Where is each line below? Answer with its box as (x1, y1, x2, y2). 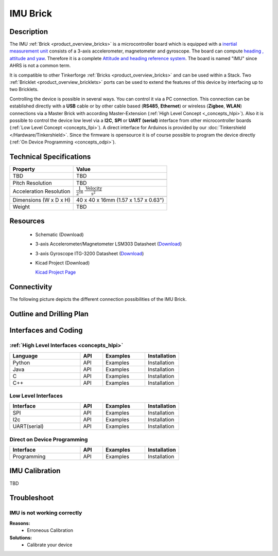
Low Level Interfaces (9, 392, 63, 399)
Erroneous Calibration (27, 527, 73, 533)
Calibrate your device (27, 542, 73, 548)
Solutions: (9, 534, 32, 541)
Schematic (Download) (35, 231, 84, 238)
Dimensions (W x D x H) (12, 196, 71, 203)
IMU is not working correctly (9, 509, 82, 516)
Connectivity (9, 283, 53, 292)
